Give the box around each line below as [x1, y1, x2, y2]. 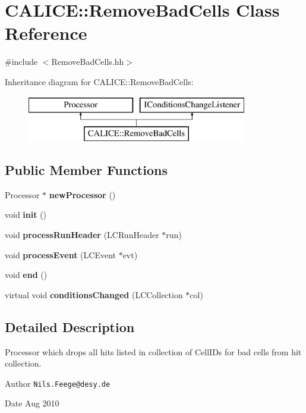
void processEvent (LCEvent [5, 248, 116, 261]
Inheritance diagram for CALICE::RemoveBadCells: [5, 75, 194, 87]
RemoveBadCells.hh [51, 55, 124, 68]
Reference [5, 21, 87, 45]
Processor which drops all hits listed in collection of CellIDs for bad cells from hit [5, 345, 302, 358]
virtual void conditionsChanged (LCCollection [5, 288, 183, 301]
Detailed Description [5, 317, 135, 336]
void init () [5, 208, 47, 221]
